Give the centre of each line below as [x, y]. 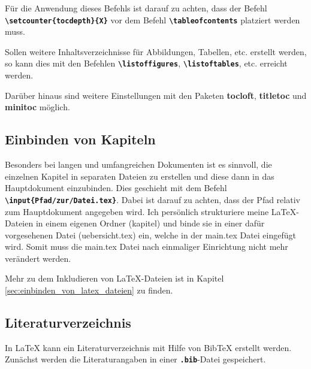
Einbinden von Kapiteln [80, 139]
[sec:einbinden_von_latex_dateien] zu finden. [89, 290]
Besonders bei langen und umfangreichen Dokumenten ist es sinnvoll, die [138, 164]
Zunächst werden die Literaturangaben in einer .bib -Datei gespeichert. [135, 359]
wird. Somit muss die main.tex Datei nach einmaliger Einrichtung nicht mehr [147, 246]
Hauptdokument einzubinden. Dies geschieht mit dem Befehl [116, 188]
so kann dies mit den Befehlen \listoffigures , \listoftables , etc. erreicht [146, 63]
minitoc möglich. [37, 107]
